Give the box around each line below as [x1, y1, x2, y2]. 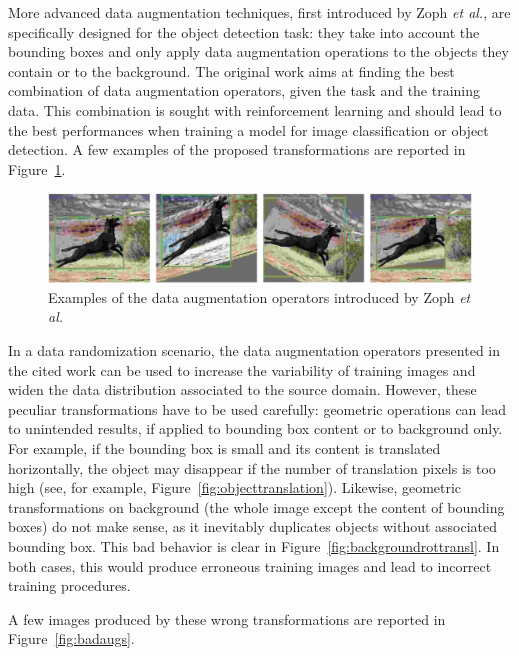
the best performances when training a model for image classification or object [8, 119, 489, 140]
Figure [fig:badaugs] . [8, 628, 135, 649]
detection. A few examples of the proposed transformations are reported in [8, 139, 466, 160]
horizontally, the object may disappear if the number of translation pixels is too [8, 457, 496, 478]
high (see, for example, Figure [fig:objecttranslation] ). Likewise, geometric [8, 477, 462, 498]
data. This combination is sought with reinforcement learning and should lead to [8, 99, 502, 120]
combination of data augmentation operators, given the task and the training [8, 80, 481, 101]
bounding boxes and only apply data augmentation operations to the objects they [8, 41, 509, 62]
